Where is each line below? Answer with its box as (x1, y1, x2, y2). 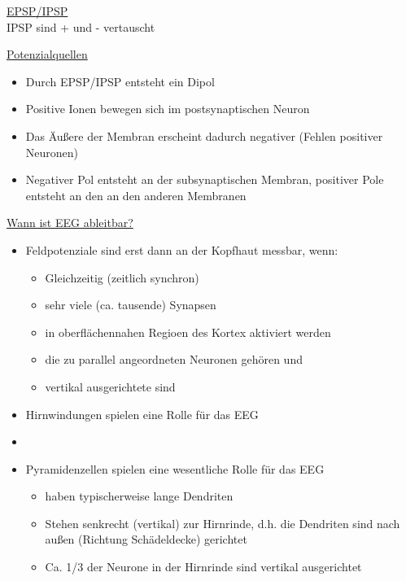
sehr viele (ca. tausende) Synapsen (45, 296, 216, 313)
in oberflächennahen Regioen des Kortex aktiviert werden (45, 323, 331, 340)
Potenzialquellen (7, 46, 88, 63)
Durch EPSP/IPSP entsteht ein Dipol (25, 72, 215, 90)
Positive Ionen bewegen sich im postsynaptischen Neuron (25, 100, 310, 117)
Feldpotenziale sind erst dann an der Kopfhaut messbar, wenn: (25, 241, 338, 258)
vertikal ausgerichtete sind (45, 378, 176, 395)
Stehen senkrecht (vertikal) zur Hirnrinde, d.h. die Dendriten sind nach (45, 514, 400, 531)
